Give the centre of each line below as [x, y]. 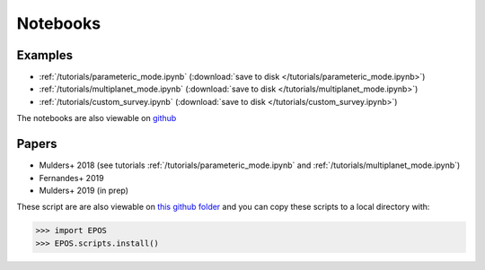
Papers [37, 144]
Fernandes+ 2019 [71, 178]
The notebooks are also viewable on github [97, 118]
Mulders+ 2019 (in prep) [84, 190]
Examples [45, 55]
